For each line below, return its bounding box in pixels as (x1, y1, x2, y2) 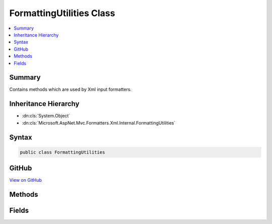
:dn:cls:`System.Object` (22, 113, 71, 119)
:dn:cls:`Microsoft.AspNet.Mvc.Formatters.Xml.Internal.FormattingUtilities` (22, 120, 176, 126)
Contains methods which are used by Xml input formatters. (9, 86, 132, 92)
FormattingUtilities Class (9, 8, 115, 19)
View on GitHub (9, 177, 42, 183)
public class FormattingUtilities (20, 149, 105, 155)
